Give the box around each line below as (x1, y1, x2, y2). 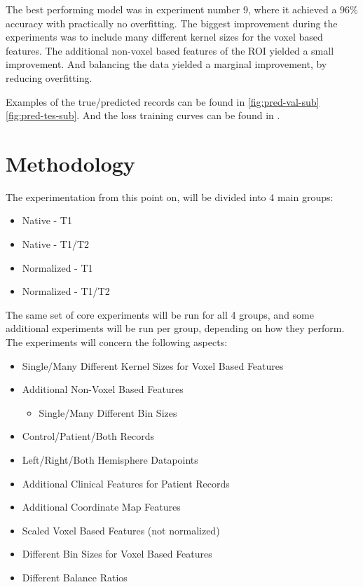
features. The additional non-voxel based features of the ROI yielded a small (6, 43, 334, 57)
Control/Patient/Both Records (22, 429, 154, 443)
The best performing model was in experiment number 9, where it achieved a (6, 2, 337, 16)
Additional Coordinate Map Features (22, 499, 181, 514)
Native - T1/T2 (22, 237, 90, 251)
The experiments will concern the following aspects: (6, 335, 228, 350)
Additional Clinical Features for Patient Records (22, 476, 230, 490)
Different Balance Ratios (22, 569, 128, 584)
